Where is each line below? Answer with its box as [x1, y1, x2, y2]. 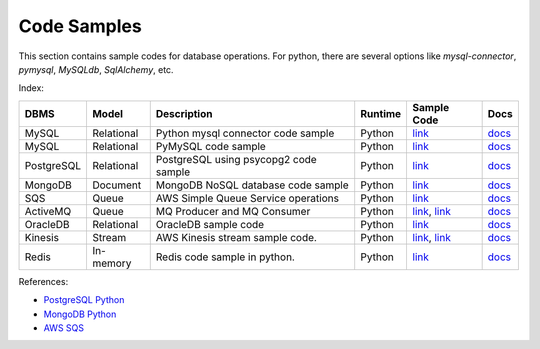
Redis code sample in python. [155, 250, 295, 264]
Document [91, 178, 142, 192]
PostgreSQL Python [43, 294, 125, 306]
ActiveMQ [24, 204, 72, 218]
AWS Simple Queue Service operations [155, 191, 340, 205]
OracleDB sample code [155, 217, 265, 231]
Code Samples [18, 15, 142, 37]
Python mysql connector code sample [155, 126, 335, 140]
